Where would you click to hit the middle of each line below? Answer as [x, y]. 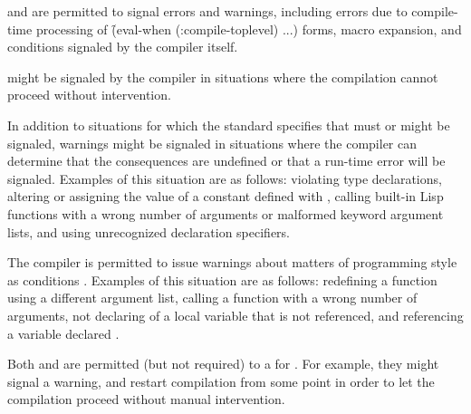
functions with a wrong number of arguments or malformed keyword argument [226, 213]
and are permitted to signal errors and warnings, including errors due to [207, 11]
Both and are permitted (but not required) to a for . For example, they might [223, 364]
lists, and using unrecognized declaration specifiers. [149, 231]
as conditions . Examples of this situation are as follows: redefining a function [222, 279]
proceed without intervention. [89, 95]
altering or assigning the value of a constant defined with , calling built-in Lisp [226, 196]
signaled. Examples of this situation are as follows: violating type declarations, [225, 178]
